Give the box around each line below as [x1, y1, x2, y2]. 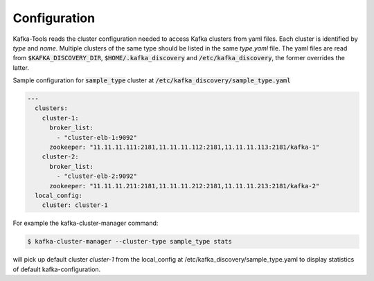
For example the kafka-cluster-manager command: [12, 219, 159, 228]
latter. [12, 63, 29, 72]
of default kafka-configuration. [12, 265, 101, 273]
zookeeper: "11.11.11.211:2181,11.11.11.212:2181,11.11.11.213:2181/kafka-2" [49, 182, 320, 190]
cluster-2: [42, 153, 79, 161]
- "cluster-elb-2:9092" [56, 172, 138, 180]
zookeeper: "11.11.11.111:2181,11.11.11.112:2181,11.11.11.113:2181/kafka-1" [49, 143, 320, 152]
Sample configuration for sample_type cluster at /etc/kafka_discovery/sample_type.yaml [12, 76, 291, 84]
